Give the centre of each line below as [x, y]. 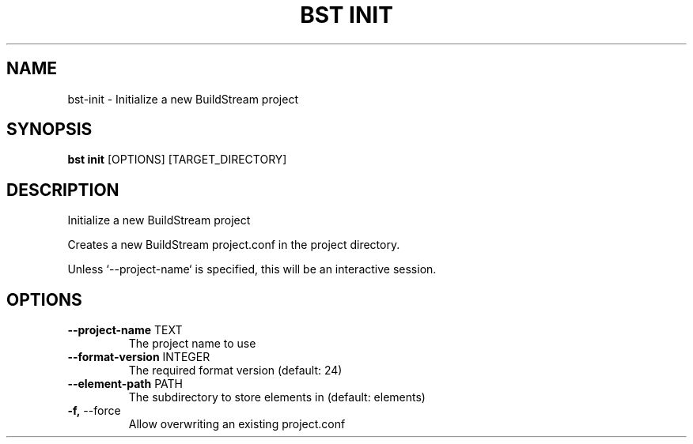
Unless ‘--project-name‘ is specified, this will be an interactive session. [252, 269]
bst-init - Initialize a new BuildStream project [183, 99]
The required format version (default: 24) [235, 371]
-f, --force [94, 411]
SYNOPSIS [49, 130]
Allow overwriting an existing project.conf [237, 424]
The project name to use [192, 344]
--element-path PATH [125, 384]
